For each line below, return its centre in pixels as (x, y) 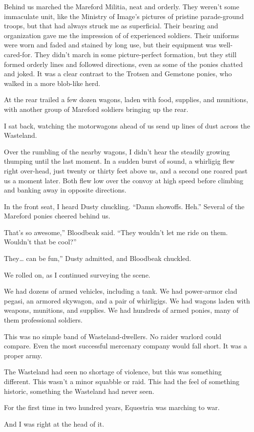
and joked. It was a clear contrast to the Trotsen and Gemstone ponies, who (118, 74)
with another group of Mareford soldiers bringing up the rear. (96, 109)
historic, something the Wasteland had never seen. (79, 391)
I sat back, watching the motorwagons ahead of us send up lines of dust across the (127, 125)
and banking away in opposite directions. (65, 190)
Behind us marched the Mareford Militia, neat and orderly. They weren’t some (122, 6)
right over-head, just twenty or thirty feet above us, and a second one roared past (126, 170)
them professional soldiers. (43, 320)
